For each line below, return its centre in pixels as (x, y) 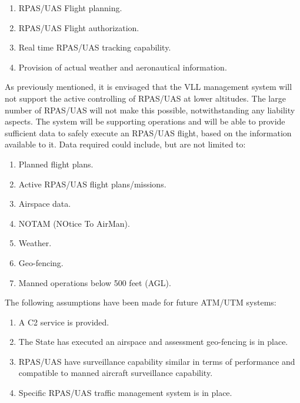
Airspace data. (45, 204)
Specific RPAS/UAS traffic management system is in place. (125, 393)
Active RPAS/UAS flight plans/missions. (92, 184)
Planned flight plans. (56, 164)
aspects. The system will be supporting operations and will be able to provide (145, 121)
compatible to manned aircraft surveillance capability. (116, 373)
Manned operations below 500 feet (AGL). (95, 282)
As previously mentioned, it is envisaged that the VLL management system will (149, 87)
